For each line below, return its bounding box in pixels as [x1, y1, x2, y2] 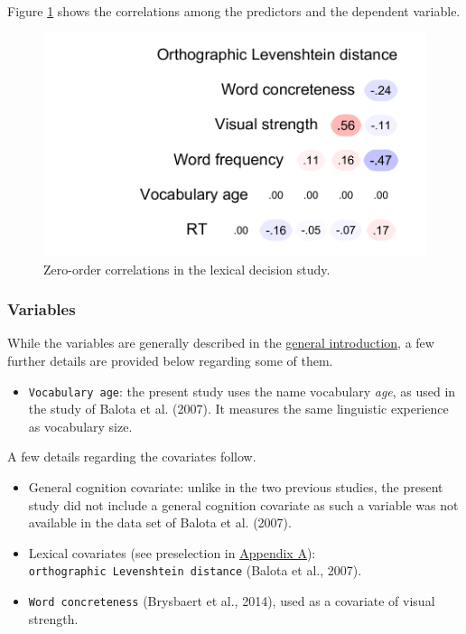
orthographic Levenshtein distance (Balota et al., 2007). [28, 561, 362, 580]
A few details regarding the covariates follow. [7, 447, 256, 466]
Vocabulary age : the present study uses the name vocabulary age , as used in [28, 381, 456, 400]
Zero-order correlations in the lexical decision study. [43, 259, 331, 278]
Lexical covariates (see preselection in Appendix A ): [28, 543, 316, 562]
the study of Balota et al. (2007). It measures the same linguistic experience [28, 399, 449, 418]
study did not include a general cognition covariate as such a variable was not [28, 495, 459, 514]
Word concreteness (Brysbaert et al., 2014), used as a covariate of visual [28, 591, 435, 610]
